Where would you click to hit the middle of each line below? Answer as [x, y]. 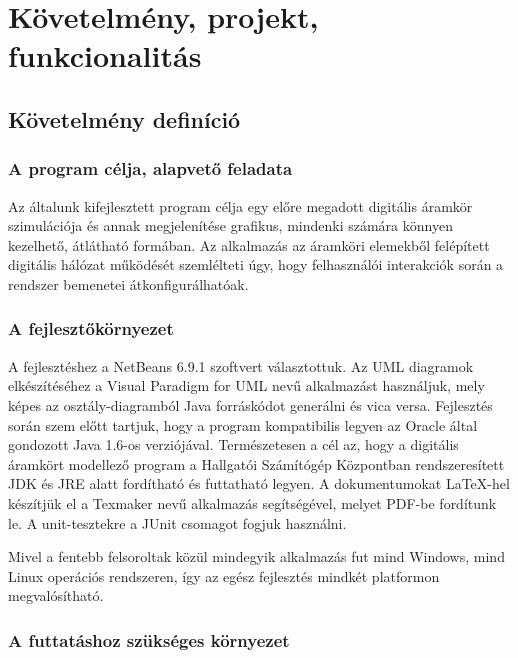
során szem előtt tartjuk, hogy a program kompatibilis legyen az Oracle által [243, 424]
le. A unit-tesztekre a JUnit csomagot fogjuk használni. [177, 522]
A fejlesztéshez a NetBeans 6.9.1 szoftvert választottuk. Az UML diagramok [241, 365]
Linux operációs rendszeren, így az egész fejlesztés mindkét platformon [224, 575]
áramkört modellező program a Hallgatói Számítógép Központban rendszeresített [256, 463]
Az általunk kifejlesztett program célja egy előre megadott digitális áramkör [240, 205]
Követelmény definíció [124, 118]
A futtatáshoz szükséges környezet [149, 639]
